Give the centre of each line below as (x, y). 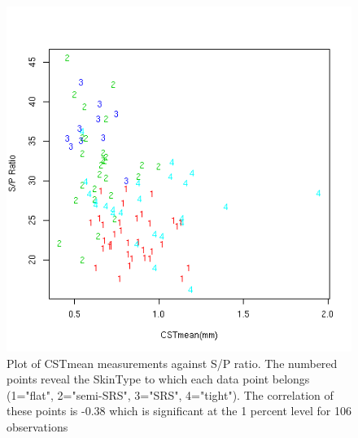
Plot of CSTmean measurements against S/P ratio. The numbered (172, 363)
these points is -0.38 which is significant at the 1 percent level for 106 (179, 411)
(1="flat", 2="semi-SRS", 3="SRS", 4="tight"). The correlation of (170, 394)
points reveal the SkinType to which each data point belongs (158, 379)
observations (37, 426)
